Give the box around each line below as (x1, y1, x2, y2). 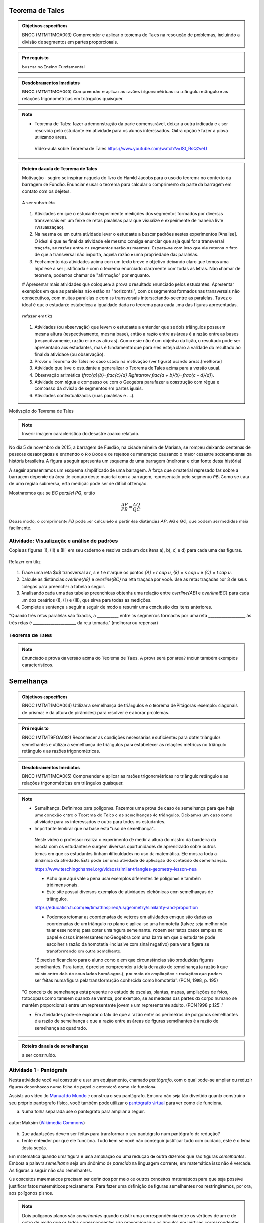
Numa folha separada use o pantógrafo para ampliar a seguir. (21, 1109, 145, 1114)
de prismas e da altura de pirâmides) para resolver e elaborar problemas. (22, 709, 170, 715)
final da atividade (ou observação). (34, 351, 105, 357)
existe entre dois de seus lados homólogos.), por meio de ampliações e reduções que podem (34, 971, 222, 976)
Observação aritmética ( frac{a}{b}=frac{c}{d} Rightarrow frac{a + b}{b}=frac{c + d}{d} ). (34, 372, 215, 378)
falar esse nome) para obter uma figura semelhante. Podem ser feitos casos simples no (46, 928, 223, 933)
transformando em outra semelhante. (46, 948, 122, 954)
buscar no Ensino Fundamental (22, 64, 85, 69)
